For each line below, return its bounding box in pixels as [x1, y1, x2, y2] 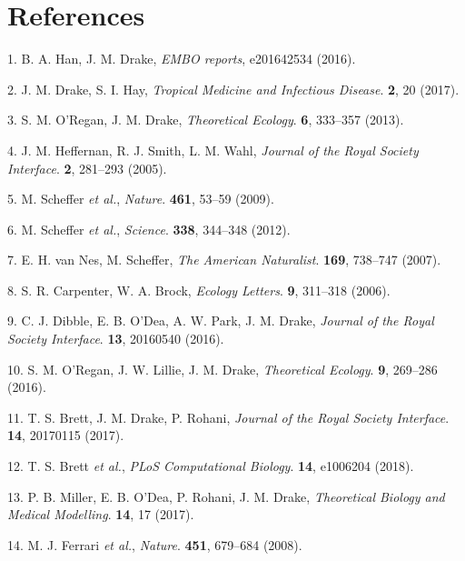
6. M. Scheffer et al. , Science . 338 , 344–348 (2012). [7, 219, 291, 238]
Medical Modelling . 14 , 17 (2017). [7, 505, 194, 524]
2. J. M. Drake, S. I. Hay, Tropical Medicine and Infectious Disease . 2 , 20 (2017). [7, 79, 460, 98]
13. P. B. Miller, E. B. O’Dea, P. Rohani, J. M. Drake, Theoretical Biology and [7, 486, 445, 506]
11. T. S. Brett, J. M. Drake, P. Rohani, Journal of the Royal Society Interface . [7, 407, 450, 426]
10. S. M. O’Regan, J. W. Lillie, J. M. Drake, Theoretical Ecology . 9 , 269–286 [7, 359, 438, 378]
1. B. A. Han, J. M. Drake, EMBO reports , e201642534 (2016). [7, 49, 356, 68]
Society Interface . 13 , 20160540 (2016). [7, 329, 224, 348]
